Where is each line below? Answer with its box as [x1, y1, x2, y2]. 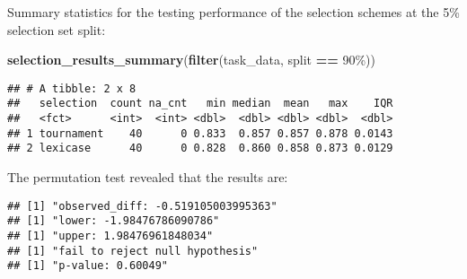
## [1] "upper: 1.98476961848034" [7, 229, 214, 242]
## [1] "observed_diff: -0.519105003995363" [7, 199, 278, 213]
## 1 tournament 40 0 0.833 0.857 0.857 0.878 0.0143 [7, 126, 393, 140]
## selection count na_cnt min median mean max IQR [7, 97, 393, 110]
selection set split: [7, 20, 106, 39]
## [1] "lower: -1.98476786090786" [7, 214, 220, 228]
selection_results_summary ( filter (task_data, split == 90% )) [7, 50, 375, 69]
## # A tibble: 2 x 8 [7, 82, 137, 95]
